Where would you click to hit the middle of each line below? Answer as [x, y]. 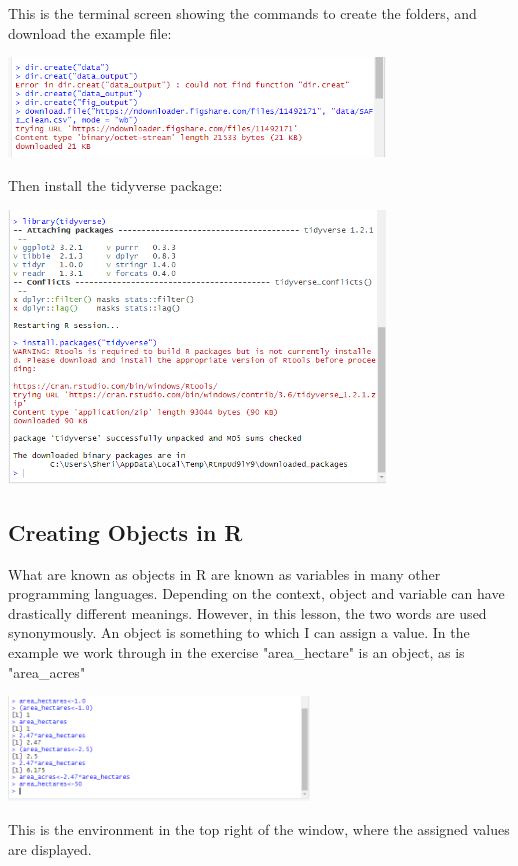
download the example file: [90, 32]
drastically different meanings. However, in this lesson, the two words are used [247, 612]
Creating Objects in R [125, 531]
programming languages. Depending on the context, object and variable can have [256, 593]
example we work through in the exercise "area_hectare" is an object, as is [236, 652]
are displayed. [50, 848]
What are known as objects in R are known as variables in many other [224, 573]
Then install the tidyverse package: [115, 184]
